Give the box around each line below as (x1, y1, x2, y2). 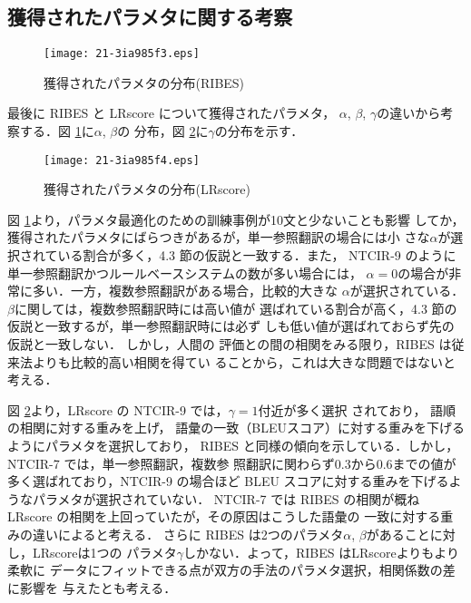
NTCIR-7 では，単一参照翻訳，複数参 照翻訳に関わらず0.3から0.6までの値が (7, 453, 456, 472)
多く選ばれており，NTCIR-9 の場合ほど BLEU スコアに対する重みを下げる (7, 472, 449, 491)
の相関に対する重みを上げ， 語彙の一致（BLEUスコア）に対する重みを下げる (7, 418, 465, 437)
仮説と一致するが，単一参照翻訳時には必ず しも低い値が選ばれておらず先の (7, 316, 455, 336)
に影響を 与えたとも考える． (7, 578, 177, 597)
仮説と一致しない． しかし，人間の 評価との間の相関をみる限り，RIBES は (7, 335, 452, 354)
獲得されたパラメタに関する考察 (7, 3, 293, 31)
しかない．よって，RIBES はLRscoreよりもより (183, 542, 460, 561)
